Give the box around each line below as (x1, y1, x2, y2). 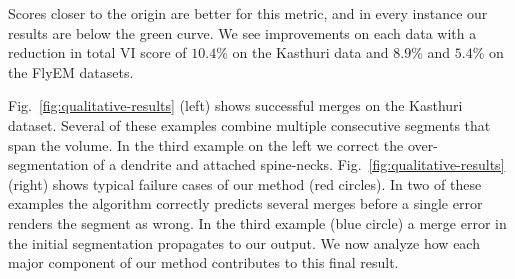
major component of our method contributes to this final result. (8, 252, 399, 273)
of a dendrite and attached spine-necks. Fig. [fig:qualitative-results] (93, 154, 505, 175)
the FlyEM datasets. (8, 61, 134, 82)
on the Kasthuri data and (232, 42, 389, 63)
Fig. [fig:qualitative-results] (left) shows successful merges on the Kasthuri (8, 95, 463, 116)
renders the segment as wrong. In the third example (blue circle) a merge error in (8, 212, 507, 233)
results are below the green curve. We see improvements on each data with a (8, 22, 477, 43)
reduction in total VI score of (8, 42, 187, 63)
